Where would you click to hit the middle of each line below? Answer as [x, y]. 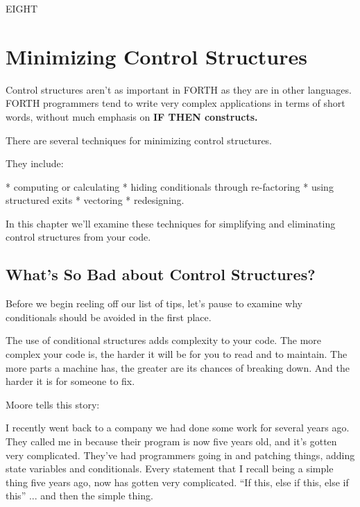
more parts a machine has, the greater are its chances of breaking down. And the [178, 367]
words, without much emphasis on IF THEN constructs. [132, 116]
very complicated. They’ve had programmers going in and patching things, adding [180, 455]
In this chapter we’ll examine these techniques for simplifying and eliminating [171, 223]
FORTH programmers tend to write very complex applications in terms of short [175, 103]
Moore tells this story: [53, 404]
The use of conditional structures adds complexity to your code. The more [164, 340]
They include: [35, 163]
